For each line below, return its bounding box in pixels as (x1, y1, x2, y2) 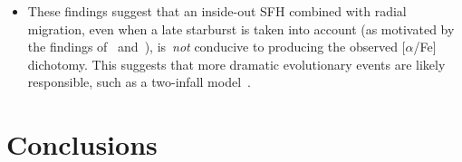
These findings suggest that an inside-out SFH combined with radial (27, 2, 407, 20)
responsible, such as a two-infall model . (27, 72, 251, 91)
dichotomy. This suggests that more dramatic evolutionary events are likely (27, 54, 446, 73)
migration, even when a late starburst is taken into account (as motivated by (27, 19, 455, 38)
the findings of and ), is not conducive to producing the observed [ (27, 37, 406, 56)
